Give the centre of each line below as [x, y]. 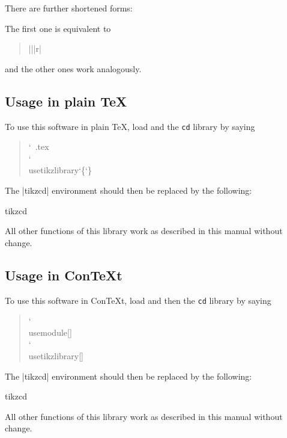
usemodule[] [50, 332]
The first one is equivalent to [58, 28]
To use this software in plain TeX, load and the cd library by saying [130, 126]
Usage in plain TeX [66, 101]
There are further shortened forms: [69, 8]
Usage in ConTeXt [64, 275]
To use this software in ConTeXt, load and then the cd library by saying [138, 300]
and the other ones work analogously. [73, 68]
